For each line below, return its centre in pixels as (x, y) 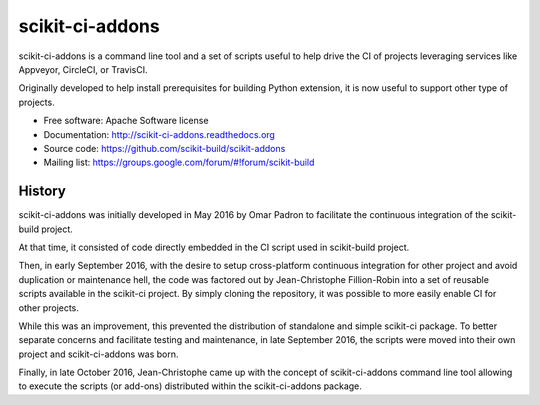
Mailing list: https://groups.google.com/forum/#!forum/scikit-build (179, 162)
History (42, 191)
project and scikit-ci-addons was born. (98, 354)
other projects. (49, 307)
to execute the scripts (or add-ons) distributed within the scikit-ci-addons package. (190, 386)
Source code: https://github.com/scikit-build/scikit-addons (164, 148)
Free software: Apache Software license (126, 121)
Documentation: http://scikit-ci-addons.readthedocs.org (159, 134)
